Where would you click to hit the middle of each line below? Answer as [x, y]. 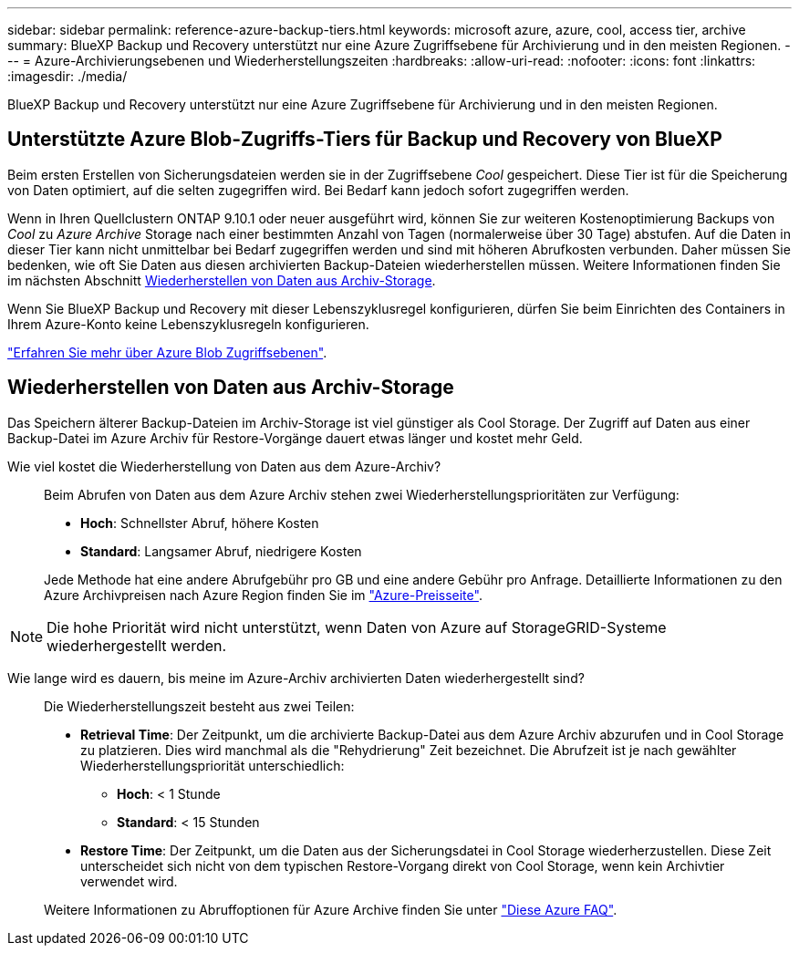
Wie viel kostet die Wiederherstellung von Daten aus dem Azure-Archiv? [224, 466]
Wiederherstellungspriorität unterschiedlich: [213, 765]
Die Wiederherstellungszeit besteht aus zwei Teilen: [199, 706]
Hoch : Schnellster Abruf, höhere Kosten [200, 523]
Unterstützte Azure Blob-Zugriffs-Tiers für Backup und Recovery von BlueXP [365, 140]
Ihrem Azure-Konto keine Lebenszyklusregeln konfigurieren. [188, 324]
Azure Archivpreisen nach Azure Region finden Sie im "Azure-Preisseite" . [263, 595]
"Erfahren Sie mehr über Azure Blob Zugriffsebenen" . [167, 352]
